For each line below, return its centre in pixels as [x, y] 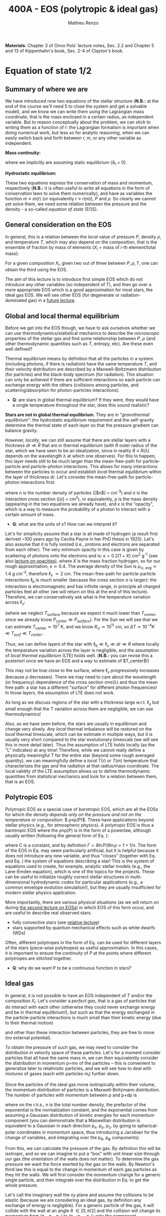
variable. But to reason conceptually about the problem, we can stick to [78, 122]
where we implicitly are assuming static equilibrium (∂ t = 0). [66, 163]
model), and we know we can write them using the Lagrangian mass [75, 111]
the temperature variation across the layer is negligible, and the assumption [82, 650]
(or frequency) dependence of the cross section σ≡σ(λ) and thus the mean [81, 682]
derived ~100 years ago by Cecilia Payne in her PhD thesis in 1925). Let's [80, 539]
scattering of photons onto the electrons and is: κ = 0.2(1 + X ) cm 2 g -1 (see [81, 555]
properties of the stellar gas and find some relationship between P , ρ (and [81, 338]
